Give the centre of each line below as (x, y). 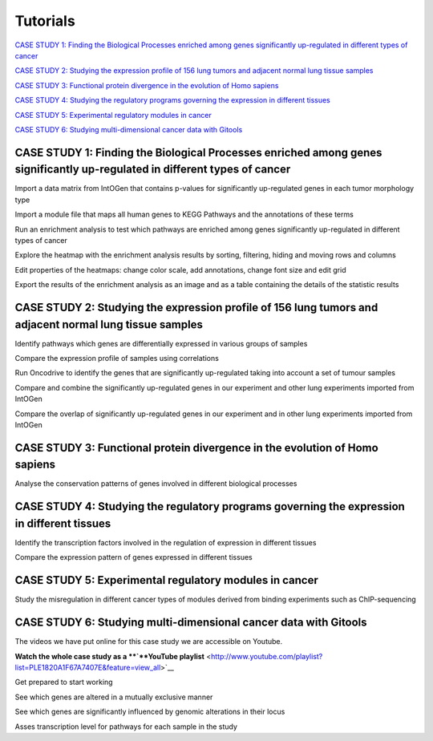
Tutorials (45, 21)
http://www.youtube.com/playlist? (267, 656)
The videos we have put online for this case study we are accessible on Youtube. (149, 642)
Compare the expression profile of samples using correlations (117, 358)
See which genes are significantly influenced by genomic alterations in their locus (150, 712)
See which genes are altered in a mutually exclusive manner (114, 697)
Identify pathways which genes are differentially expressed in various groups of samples (161, 343)
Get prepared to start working (64, 682)
